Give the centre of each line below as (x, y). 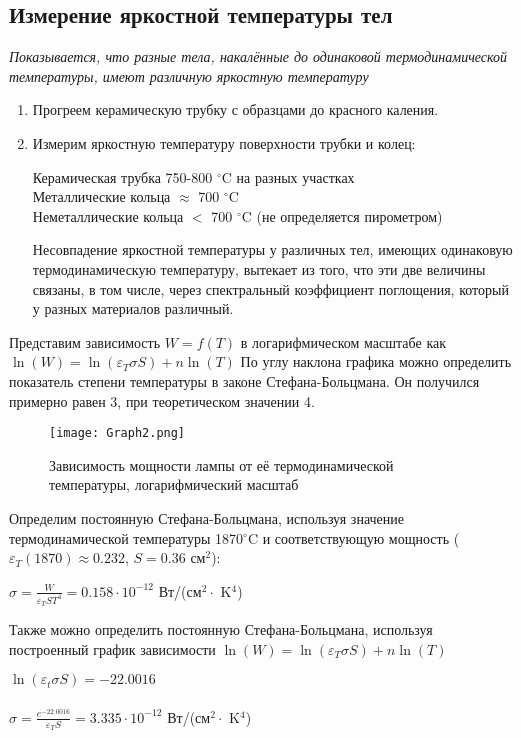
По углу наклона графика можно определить (376, 361)
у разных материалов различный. (133, 308)
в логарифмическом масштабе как (343, 341)
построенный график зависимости (112, 648)
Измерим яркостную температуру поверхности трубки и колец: (224, 142)
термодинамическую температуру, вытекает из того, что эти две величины (259, 268)
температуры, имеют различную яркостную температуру (189, 75)
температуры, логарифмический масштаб (174, 484)
